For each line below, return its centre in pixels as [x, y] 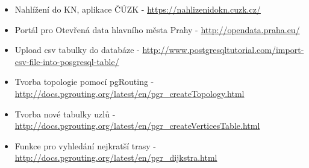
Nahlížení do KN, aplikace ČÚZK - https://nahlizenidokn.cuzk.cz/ [138, 9]
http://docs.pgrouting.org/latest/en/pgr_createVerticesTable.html [137, 126]
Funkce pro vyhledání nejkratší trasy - [86, 145]
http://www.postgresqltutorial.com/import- [223, 50]
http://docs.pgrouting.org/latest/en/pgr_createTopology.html [130, 93]
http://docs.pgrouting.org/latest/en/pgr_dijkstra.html [116, 157]
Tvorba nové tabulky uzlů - [65, 114]
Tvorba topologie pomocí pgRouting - [84, 82]
